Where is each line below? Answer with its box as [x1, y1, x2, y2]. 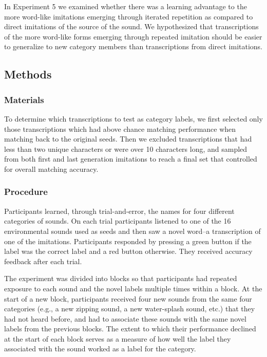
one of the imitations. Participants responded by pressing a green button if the [4, 235, 252, 246]
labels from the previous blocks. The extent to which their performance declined [4, 323, 256, 334]
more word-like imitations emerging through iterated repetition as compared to [4, 11, 253, 22]
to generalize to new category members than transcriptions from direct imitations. [4, 41, 263, 52]
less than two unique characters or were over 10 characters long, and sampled [4, 143, 247, 154]
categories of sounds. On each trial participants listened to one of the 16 [4, 215, 231, 226]
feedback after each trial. [4, 255, 82, 266]
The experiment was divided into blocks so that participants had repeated [4, 273, 237, 284]
